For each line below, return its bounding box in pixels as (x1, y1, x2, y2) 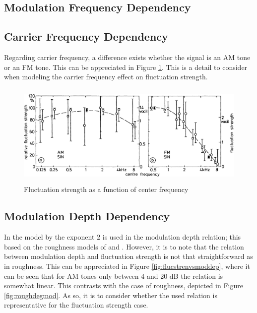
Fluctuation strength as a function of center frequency (24, 184, 189, 194)
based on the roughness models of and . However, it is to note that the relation (4, 241, 244, 251)
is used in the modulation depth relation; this (102, 232, 241, 242)
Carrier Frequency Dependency (4, 29, 168, 44)
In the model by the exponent (4, 232, 95, 242)
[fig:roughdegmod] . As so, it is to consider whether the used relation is (4, 290, 217, 300)
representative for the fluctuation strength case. (4, 300, 148, 310)
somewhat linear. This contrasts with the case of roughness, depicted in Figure (4, 280, 243, 291)
